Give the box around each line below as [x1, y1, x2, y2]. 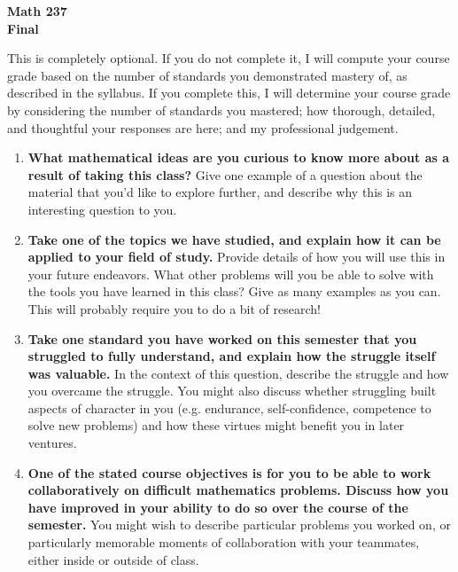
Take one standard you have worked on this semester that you [27, 329, 417, 348]
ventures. [27, 434, 77, 452]
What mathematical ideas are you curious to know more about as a [27, 148, 450, 167]
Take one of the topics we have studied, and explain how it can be [27, 230, 441, 248]
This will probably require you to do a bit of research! [27, 299, 321, 317]
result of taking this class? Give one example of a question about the [27, 165, 423, 184]
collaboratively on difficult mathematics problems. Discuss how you [27, 481, 449, 499]
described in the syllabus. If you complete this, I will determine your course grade [7, 83, 451, 102]
